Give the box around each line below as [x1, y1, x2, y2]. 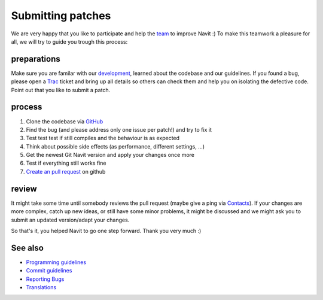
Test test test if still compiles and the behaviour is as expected [26, 135, 179, 142]
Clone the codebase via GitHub [26, 117, 103, 125]
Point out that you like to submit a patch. [11, 86, 111, 93]
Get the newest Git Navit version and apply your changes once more [26, 151, 194, 159]
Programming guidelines [26, 258, 87, 266]
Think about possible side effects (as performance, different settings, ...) [26, 143, 205, 150]
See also [11, 243, 44, 253]
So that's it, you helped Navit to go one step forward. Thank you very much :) [11, 227, 202, 234]
